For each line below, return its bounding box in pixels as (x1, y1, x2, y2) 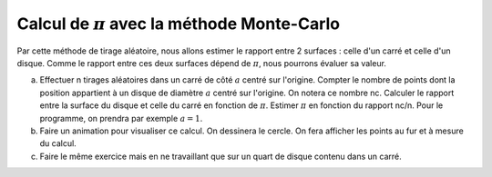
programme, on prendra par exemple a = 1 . (39, 113, 203, 123)
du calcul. (39, 138, 77, 149)
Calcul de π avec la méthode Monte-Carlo (16, 14, 341, 34)
